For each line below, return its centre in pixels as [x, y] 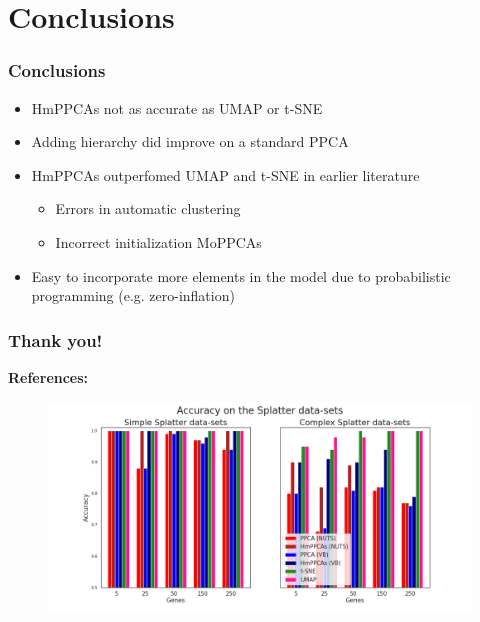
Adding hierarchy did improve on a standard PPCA [190, 141]
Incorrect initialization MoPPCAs [158, 241]
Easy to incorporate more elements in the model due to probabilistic [241, 275]
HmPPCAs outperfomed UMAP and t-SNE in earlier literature [225, 174]
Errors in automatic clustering [148, 208]
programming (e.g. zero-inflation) [133, 295]
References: [48, 376]
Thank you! [55, 339]
